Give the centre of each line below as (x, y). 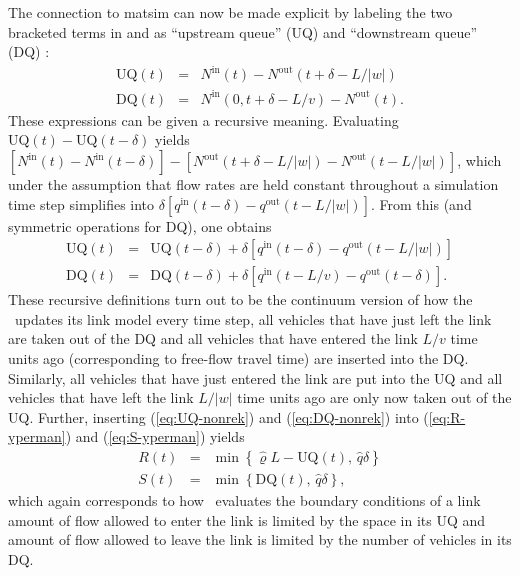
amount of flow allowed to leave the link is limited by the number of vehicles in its (260, 539)
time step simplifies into (81, 203)
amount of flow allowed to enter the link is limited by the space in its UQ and (247, 519)
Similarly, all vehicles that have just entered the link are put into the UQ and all (255, 377)
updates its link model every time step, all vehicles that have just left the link (253, 318)
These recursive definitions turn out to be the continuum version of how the (240, 299)
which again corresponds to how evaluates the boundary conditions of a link (244, 500)
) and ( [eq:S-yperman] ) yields (155, 436)
